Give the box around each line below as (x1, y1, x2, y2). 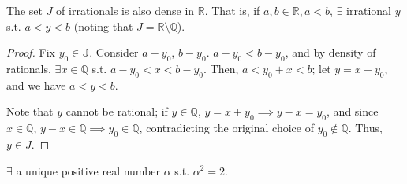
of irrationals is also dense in (56, 2, 195, 18)
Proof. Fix (6, 44, 55, 61)
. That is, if (204, 2, 260, 18)
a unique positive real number (16, 162, 161, 178)
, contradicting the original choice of (139, 120, 314, 136)
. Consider (89, 44, 139, 61)
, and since (327, 103, 379, 120)
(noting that (73, 17, 133, 34)
